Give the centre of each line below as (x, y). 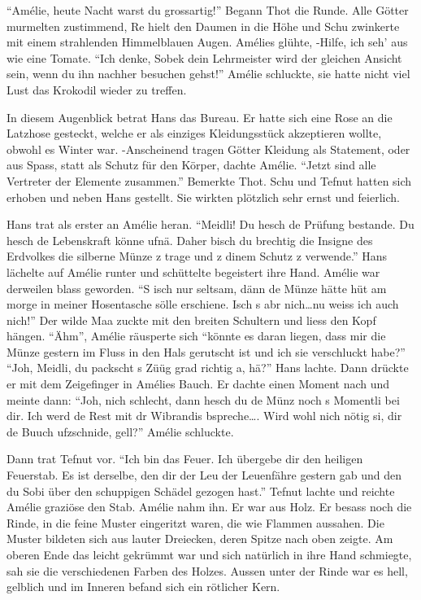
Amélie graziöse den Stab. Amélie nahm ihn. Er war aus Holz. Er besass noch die (209, 507)
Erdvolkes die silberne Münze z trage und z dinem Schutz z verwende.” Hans (197, 256)
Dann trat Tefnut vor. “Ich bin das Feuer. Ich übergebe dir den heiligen (185, 459)
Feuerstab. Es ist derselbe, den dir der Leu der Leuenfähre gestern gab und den (204, 475)
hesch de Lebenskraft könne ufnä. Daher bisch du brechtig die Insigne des (190, 240)
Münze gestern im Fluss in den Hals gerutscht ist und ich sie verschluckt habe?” (206, 351)
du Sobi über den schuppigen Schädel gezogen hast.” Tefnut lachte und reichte (201, 491)
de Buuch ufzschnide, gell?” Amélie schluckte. (120, 431)
